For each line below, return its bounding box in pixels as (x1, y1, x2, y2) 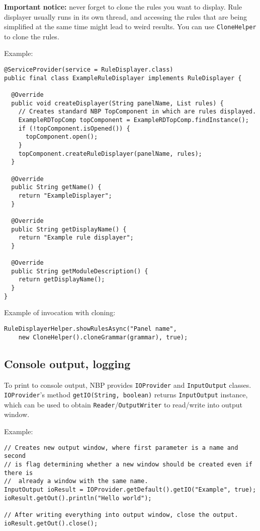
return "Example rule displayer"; (18, 234, 134, 242)
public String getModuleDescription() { (11, 267, 148, 275)
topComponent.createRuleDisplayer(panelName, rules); (18, 150, 202, 157)
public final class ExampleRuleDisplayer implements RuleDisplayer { (4, 74, 242, 82)
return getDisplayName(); (18, 276, 105, 283)
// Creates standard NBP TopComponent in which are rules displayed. (18, 108, 256, 115)
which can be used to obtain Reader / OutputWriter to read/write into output (4, 399, 242, 409)
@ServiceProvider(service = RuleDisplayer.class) (4, 66, 174, 74)
